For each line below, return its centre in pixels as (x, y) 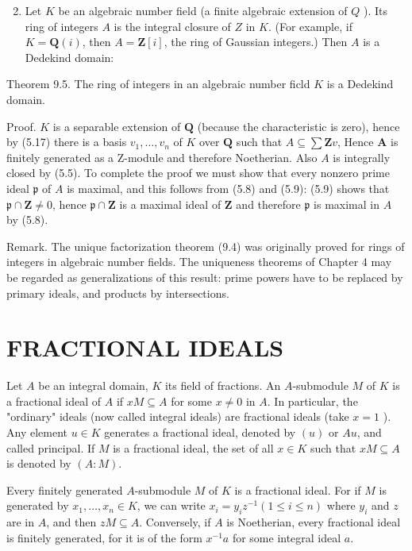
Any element (37, 432)
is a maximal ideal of (170, 204)
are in (21, 522)
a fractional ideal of (54, 401)
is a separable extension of (117, 126)
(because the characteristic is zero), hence (298, 126)
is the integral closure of (172, 26)
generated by (38, 505)
